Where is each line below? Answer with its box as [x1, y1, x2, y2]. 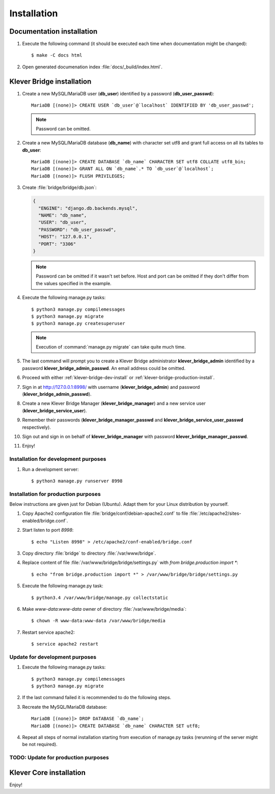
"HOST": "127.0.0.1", [38, 234, 93, 240]
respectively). [22, 424, 51, 430]
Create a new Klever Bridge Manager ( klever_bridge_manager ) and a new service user [22, 401, 206, 407]
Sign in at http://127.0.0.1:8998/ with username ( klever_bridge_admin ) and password [22, 384, 200, 390]
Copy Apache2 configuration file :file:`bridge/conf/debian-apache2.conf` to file [22, 510, 188, 516]
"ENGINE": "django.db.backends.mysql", [38, 205, 138, 211]
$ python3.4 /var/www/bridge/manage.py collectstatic [31, 594, 168, 601]
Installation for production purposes [9, 490, 101, 498]
